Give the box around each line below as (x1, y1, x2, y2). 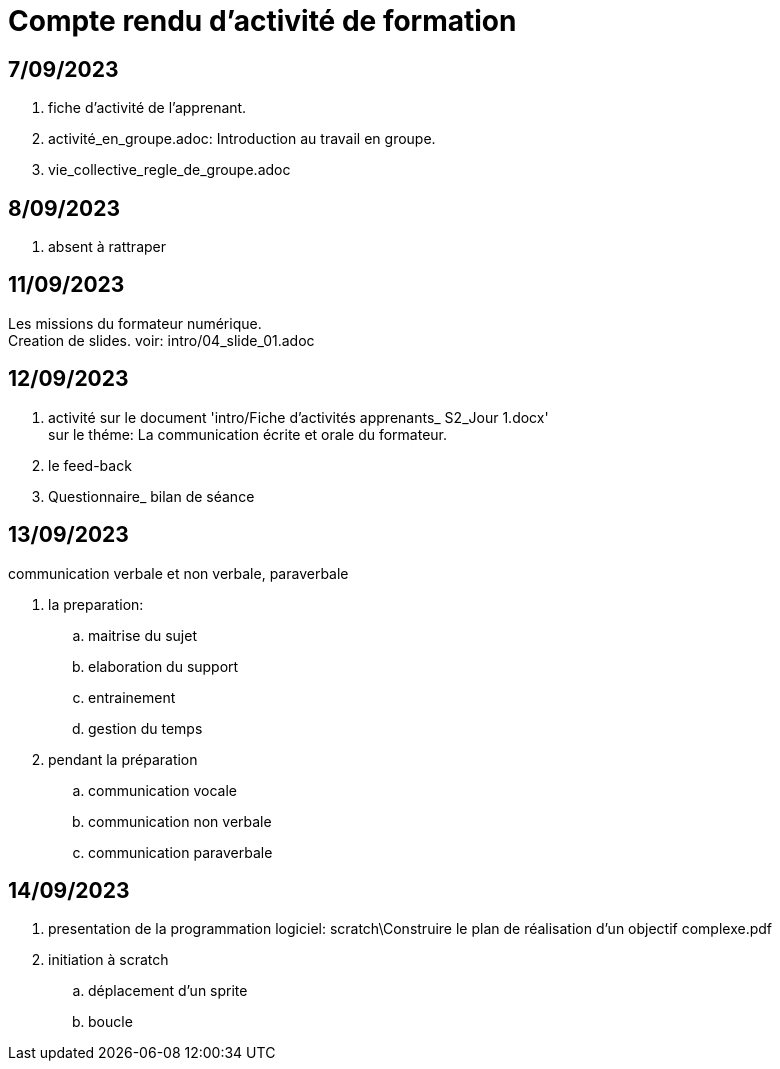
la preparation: (48, 595, 144, 613)
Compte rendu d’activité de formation (8, 4, 517, 38)
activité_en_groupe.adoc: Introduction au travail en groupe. (48, 130, 436, 148)
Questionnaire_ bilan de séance (48, 487, 255, 505)
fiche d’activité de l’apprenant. (48, 99, 247, 117)
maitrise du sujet (88, 626, 197, 644)
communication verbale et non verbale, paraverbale (8, 564, 349, 582)
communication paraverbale (88, 843, 273, 861)
